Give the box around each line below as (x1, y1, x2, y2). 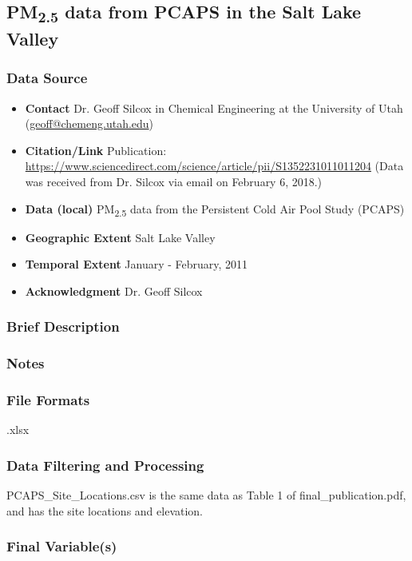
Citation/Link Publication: (25, 141, 167, 158)
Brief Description (6, 316, 120, 336)
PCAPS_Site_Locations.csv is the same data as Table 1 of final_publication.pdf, (6, 487, 406, 503)
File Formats (6, 390, 90, 410)
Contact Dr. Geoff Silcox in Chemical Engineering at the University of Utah (25, 99, 403, 116)
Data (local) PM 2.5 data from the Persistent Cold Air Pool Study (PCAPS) (25, 200, 405, 219)
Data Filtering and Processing (6, 455, 204, 475)
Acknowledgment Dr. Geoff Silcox (25, 282, 203, 299)
